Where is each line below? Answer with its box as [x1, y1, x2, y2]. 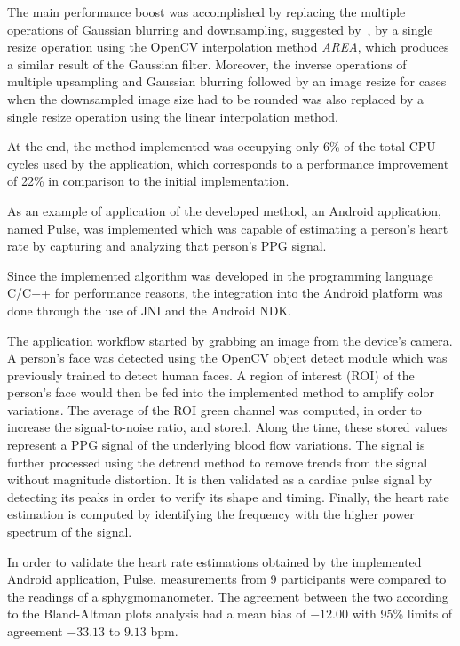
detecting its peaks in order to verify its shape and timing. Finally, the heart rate [7, 487, 449, 506]
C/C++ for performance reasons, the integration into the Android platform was [7, 283, 443, 302]
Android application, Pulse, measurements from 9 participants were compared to [7, 570, 447, 588]
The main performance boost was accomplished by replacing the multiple [7, 3, 406, 20]
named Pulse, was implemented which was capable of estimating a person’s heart [7, 219, 448, 237]
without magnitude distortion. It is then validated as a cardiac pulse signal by [7, 470, 432, 489]
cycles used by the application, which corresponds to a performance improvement [7, 154, 449, 172]
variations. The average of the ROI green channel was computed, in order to [7, 400, 422, 419]
